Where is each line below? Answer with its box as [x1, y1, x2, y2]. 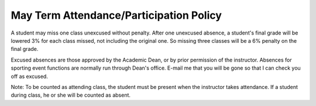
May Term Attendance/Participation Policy [11, 9, 222, 22]
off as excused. [11, 73, 48, 80]
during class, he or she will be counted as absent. [11, 91, 131, 99]
